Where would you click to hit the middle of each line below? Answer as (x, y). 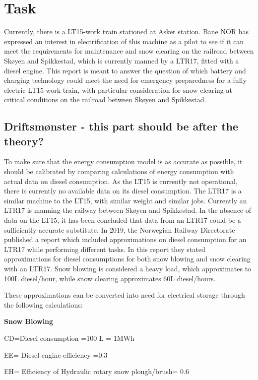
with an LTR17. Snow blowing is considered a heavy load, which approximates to (128, 268)
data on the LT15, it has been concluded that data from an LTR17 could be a (123, 220)
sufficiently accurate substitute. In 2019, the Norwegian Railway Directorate (120, 229)
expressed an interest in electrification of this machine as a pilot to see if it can (124, 41)
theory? (24, 141)
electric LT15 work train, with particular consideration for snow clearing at (118, 90)
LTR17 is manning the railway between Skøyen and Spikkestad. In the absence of (128, 210)
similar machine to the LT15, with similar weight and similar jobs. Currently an (126, 200)
